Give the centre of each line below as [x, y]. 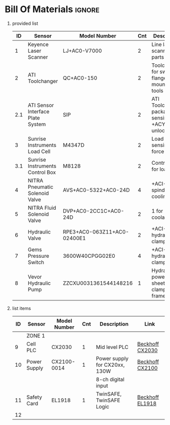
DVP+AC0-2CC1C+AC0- [94, 211]
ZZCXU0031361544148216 [98, 283]
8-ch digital [110, 379]
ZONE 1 [36, 335]
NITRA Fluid [42, 208]
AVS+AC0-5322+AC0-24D [96, 190]
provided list [25, 23]
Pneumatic [41, 187]
